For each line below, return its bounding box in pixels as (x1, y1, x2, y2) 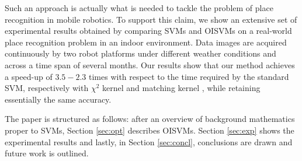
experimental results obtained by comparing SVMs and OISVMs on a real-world (5, 24, 292, 37)
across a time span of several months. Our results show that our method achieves (5, 58, 295, 71)
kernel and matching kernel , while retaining (102, 82, 261, 94)
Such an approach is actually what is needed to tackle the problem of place (5, 2, 273, 13)
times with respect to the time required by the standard (89, 70, 289, 82)
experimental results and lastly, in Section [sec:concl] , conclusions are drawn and (5, 135, 293, 148)
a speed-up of (5, 70, 53, 82)
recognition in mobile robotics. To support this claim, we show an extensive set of (5, 13, 297, 25)
